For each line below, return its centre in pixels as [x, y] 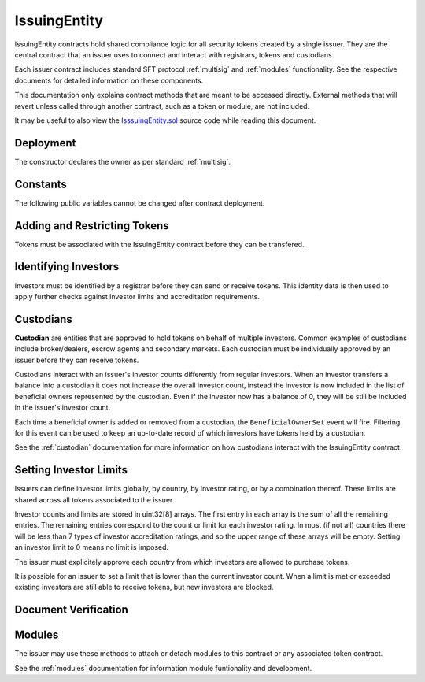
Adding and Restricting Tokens [92, 226]
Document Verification [72, 610]
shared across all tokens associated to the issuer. [94, 499]
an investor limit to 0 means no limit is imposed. [92, 547]
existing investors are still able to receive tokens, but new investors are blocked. [144, 587]
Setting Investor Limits [71, 470]
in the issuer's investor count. [63, 408]
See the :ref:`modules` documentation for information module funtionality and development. [163, 668]
